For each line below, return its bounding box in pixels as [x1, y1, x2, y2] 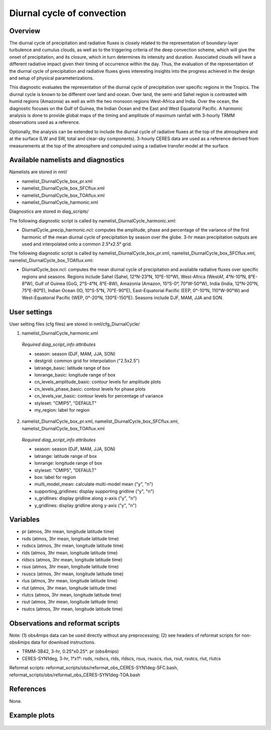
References [9, 685, 46, 693]
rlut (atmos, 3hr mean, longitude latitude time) [22, 585, 117, 591]
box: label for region [34, 474, 76, 480]
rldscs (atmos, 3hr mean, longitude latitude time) [22, 557, 123, 563]
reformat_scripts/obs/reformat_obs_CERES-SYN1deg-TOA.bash [9, 672, 141, 678]
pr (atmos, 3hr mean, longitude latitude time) [22, 529, 114, 535]
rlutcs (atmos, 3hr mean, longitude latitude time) [22, 592, 121, 597]
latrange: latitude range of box [34, 453, 97, 459]
